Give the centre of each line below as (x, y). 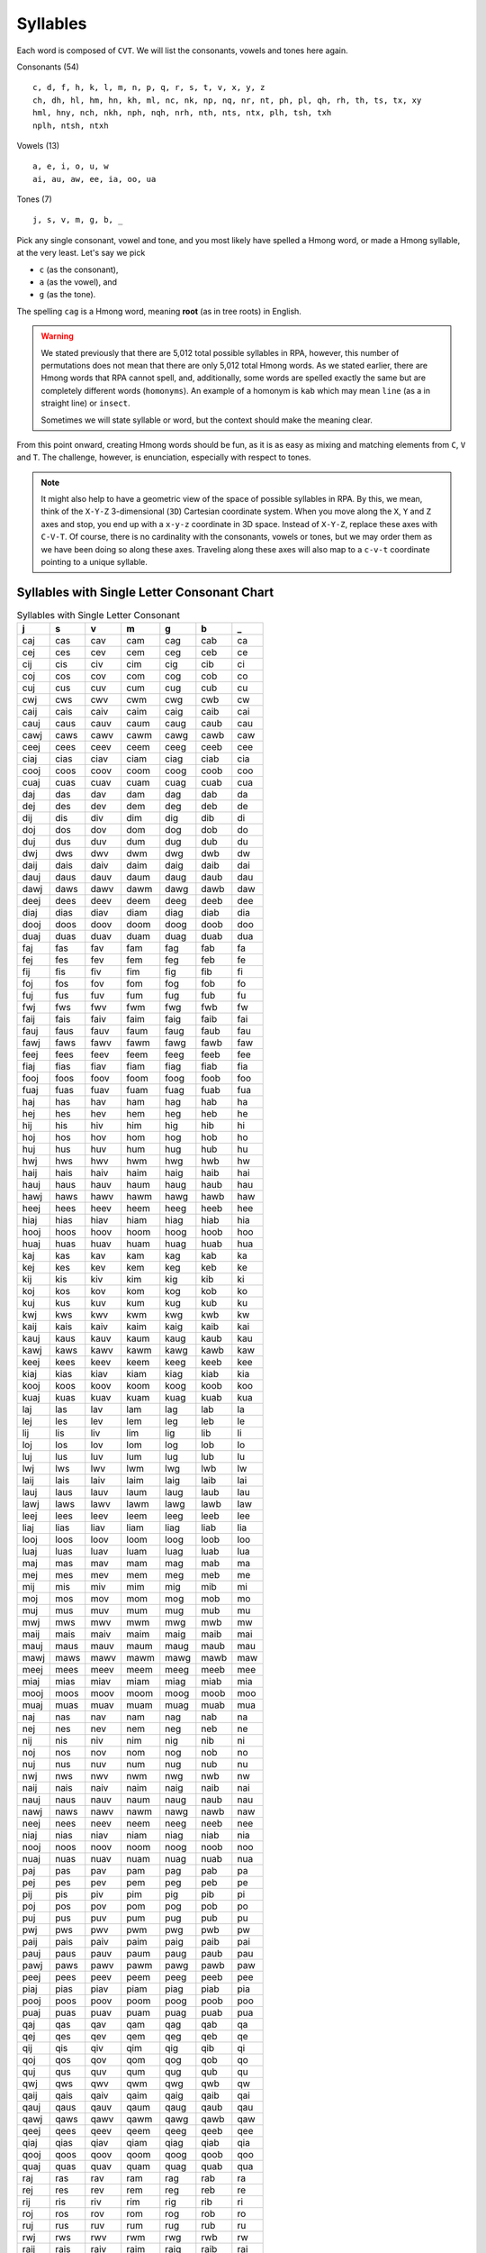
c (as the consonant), (79, 269)
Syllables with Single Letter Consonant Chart (145, 592)
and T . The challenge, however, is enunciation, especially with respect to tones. (164, 457)
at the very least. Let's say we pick (81, 253)
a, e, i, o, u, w (71, 166)
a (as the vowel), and (78, 282)
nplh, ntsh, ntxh (71, 125)
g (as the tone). (67, 295)
